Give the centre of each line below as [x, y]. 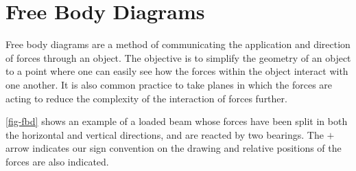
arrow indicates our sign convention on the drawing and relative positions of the [174, 148]
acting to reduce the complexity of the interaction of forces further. [146, 98]
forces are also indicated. [57, 161]
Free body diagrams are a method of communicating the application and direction [178, 44]
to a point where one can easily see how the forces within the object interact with [177, 71]
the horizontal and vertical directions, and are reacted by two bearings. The [165, 134]
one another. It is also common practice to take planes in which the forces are [169, 84]
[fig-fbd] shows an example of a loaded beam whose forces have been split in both [177, 121]
